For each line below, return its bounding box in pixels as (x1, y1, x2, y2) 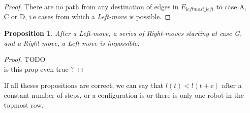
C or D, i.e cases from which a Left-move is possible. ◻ (4, 11, 171, 22)
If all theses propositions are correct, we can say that (4, 80, 164, 90)
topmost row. (4, 99, 44, 110)
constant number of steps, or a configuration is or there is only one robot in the (4, 90, 244, 100)
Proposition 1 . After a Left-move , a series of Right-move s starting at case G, (4, 28, 242, 38)
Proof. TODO (4, 54, 46, 64)
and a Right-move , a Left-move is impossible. (4, 37, 140, 48)
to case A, (216, 1, 247, 11)
